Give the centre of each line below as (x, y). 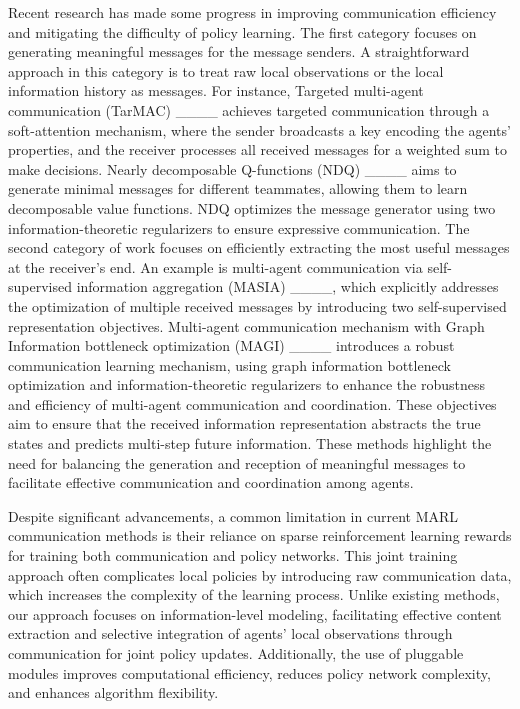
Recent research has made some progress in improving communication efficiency (252, 12)
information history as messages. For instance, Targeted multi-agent (216, 90)
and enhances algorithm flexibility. (113, 692)
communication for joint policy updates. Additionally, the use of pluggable (236, 653)
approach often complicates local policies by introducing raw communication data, (260, 574)
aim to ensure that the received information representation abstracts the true (244, 423)
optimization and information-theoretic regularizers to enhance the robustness (246, 384)
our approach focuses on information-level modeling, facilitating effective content (255, 613)
